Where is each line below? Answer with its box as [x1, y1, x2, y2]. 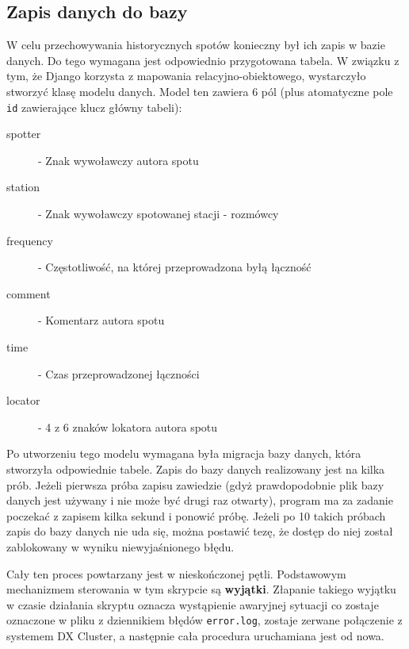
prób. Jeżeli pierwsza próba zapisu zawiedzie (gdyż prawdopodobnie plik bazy [6, 476, 384, 493]
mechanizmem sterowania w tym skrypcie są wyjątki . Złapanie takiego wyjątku [6, 581, 396, 597]
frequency [6, 232, 53, 248]
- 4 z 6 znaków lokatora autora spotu [38, 418, 218, 435]
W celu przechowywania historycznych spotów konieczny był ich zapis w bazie [6, 36, 385, 53]
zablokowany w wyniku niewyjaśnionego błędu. [6, 538, 235, 555]
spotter [6, 125, 41, 142]
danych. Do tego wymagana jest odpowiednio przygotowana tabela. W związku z [6, 52, 399, 68]
